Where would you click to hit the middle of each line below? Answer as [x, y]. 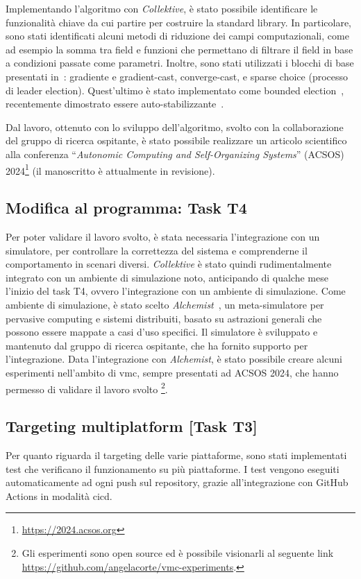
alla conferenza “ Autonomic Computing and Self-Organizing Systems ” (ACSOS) [175, 154]
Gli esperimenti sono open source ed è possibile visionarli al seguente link [178, 552]
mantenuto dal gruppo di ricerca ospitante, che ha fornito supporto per [157, 345]
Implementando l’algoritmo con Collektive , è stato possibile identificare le [162, 8]
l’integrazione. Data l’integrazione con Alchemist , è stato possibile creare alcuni [174, 359]
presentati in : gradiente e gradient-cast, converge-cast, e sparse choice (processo [177, 76]
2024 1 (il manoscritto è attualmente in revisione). [110, 169]
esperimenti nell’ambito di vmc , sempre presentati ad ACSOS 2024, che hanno [172, 372]
